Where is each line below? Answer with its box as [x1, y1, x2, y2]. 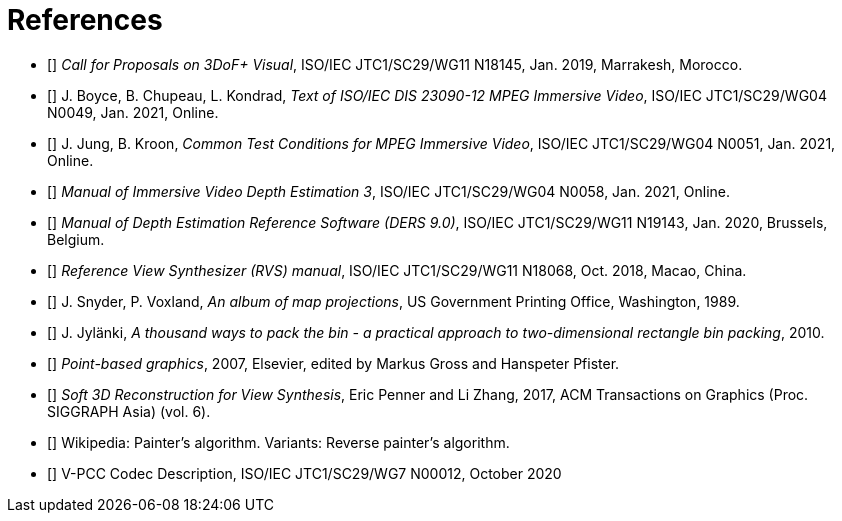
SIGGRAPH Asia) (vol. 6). [47, 402, 211, 420]
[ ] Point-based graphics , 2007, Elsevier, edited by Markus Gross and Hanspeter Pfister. [47, 354, 620, 372]
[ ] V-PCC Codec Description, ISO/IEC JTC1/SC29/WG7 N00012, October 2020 [47, 464, 562, 482]
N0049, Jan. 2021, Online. [47, 103, 219, 121]
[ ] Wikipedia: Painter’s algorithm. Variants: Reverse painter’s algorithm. [47, 433, 510, 451]
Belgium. [47, 230, 105, 248]
